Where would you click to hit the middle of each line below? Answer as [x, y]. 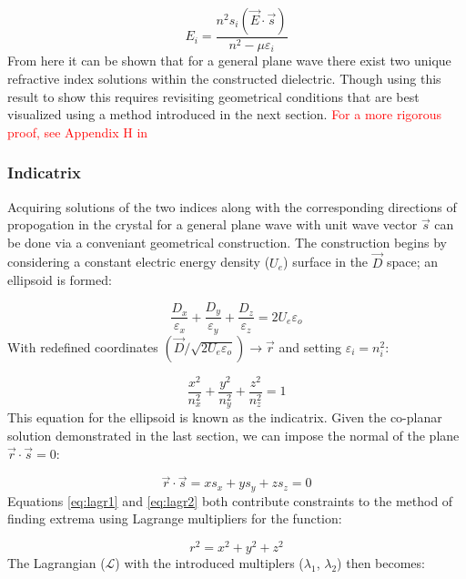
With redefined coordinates [83, 346]
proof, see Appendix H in [78, 132]
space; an [413, 262]
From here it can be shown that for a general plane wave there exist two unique [229, 61]
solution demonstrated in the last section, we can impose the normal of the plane [233, 435]
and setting [310, 346]
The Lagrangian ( [56, 563]
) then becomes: [381, 563]
